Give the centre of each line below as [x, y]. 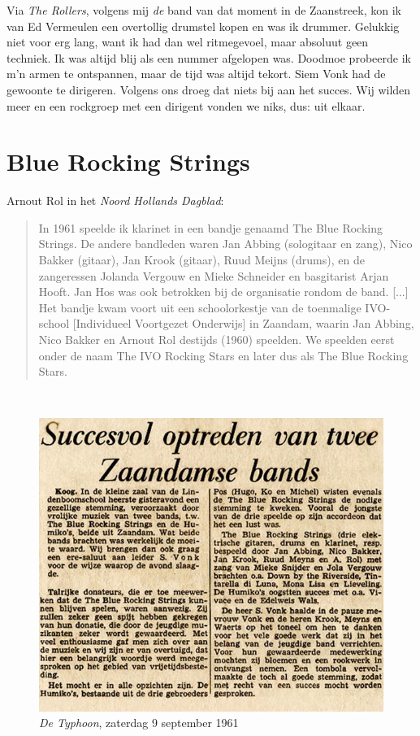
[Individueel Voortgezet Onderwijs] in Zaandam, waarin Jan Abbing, [243, 323]
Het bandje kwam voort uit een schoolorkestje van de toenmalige [200, 307]
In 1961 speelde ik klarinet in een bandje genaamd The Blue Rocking [211, 227]
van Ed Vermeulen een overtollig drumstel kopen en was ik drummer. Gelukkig [203, 26]
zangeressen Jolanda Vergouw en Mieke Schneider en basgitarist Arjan [214, 275]
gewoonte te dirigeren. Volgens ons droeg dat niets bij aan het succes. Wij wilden [209, 89]
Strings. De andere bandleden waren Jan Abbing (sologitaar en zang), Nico [225, 244]
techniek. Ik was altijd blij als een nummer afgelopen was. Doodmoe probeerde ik [209, 57]
